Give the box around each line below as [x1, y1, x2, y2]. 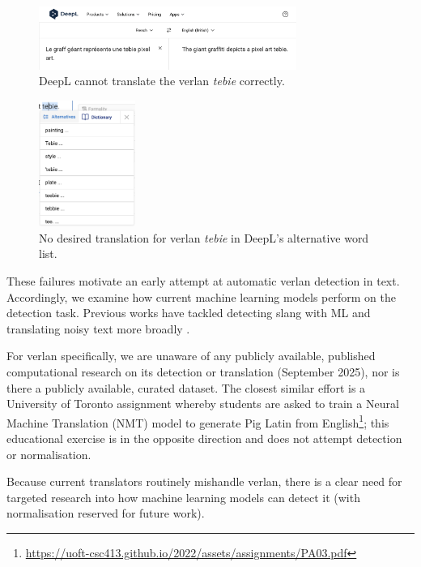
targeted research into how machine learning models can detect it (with [6, 488, 360, 505]
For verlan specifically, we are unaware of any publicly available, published [6, 347, 376, 364]
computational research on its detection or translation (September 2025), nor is [6, 363, 400, 380]
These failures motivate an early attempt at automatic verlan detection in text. [6, 272, 400, 289]
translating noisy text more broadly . [6, 320, 190, 337]
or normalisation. [6, 445, 91, 462]
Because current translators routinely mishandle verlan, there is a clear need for [6, 473, 402, 490]
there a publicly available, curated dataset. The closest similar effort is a [6, 379, 366, 396]
